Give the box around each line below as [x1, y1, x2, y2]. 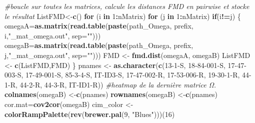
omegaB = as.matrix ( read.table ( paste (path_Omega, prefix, [4, 40, 193, 50]
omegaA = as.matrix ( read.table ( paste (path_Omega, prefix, [4, 20, 193, 31]
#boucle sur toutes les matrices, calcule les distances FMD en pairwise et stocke [4, 1, 249, 11]
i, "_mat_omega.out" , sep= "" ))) [4, 30, 101, 40]
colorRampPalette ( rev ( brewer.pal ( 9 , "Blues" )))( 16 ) [4, 108, 175, 119]
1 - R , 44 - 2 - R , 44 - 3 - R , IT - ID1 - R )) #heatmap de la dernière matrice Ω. [4, 79, 216, 89]
